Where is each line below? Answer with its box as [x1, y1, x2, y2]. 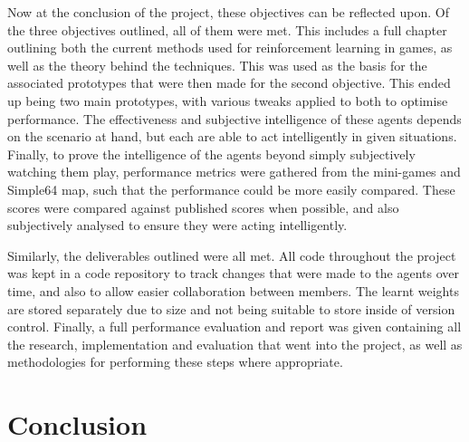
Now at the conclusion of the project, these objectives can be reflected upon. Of [7, 3, 449, 21]
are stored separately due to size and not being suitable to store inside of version [7, 299, 455, 318]
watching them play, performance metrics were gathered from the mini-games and [7, 162, 461, 181]
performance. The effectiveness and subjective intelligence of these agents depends [7, 109, 462, 128]
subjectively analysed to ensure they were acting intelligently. [7, 216, 348, 235]
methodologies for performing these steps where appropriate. [7, 352, 343, 371]
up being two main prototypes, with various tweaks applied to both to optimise [7, 91, 448, 110]
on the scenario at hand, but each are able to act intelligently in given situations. [7, 127, 457, 146]
